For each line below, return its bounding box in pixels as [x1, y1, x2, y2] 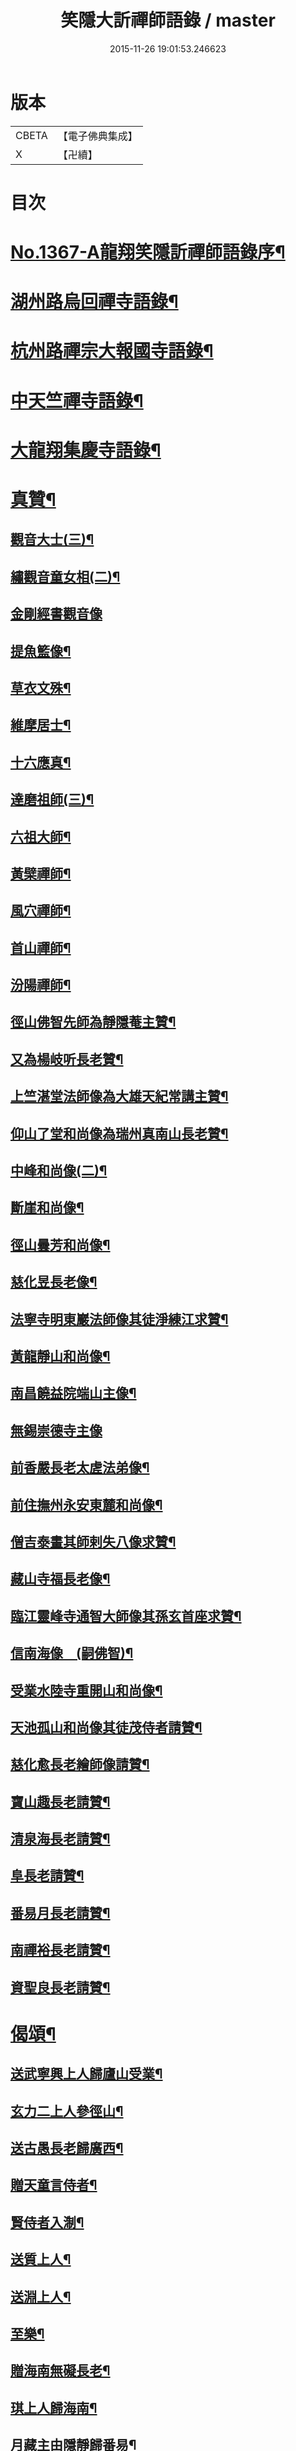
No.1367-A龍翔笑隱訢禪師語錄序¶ [10, 241, 286, 264]
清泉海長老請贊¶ [10, 1831, 111, 1848]
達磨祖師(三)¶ [10, 791, 95, 808]
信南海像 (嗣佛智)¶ [10, 1645, 134, 1662]
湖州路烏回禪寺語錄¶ [10, 291, 179, 313]
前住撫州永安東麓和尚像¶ [10, 1496, 163, 1513]
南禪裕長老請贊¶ [10, 1942, 111, 1959]
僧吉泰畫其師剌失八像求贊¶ [10, 1533, 177, 1550]
